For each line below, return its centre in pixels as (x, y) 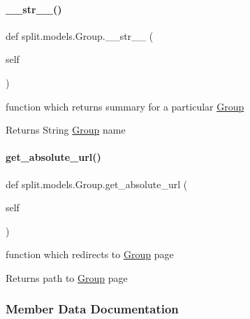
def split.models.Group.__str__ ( (80, 35)
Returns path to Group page (67, 277)
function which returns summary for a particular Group (125, 106)
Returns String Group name (66, 130)
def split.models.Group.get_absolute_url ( (97, 184)
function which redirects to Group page (90, 254)
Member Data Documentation (92, 309)
